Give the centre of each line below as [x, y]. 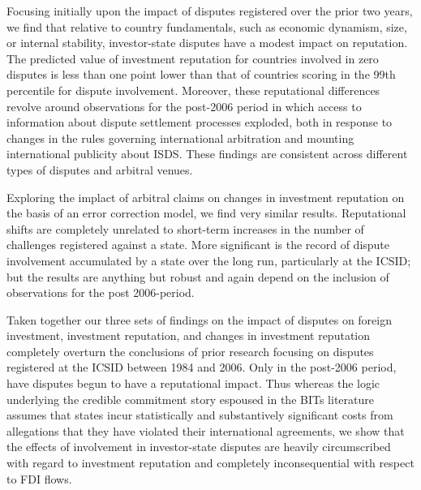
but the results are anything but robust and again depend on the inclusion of [198, 276]
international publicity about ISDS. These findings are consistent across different [207, 154]
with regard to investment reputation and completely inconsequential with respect [210, 463]
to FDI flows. [39, 478]
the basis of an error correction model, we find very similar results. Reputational [206, 213]
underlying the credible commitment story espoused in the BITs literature [190, 399]
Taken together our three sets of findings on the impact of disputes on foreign [199, 319]
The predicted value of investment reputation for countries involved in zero [193, 58]
